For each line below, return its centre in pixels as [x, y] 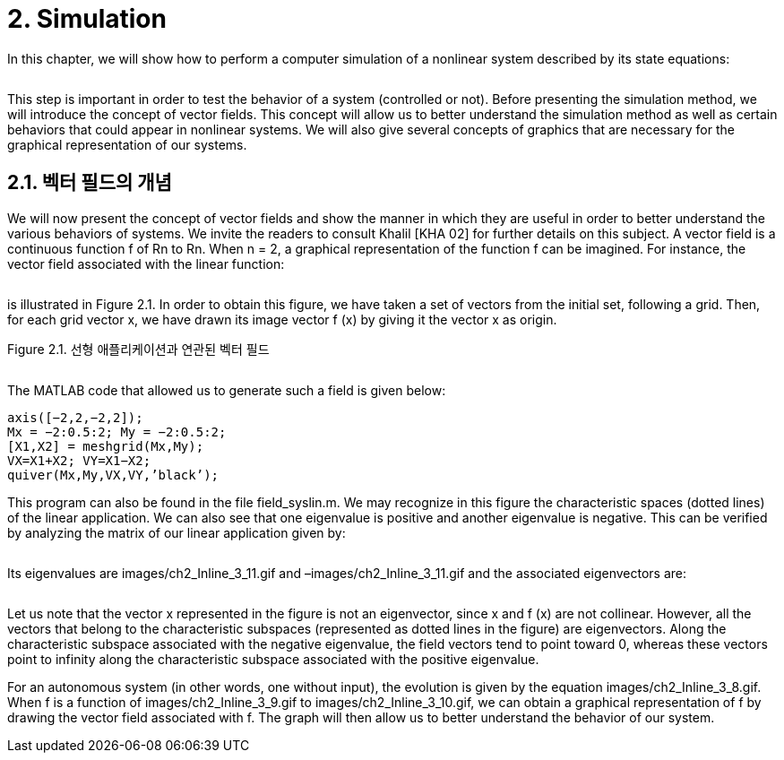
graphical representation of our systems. [127, 144]
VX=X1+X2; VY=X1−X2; [79, 460]
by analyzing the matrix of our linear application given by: [177, 532]
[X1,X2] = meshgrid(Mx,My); [106, 446]
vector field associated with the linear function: [146, 263]
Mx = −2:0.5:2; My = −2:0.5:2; [117, 432]
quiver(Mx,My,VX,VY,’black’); [113, 475]
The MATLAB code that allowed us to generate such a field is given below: [227, 390]
